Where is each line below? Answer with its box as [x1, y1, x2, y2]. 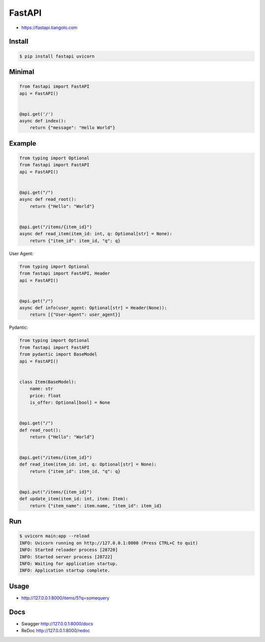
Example [9, 139, 36, 148]
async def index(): [19, 118, 66, 124]
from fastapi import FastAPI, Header [19, 271, 110, 276]
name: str [29, 386, 53, 392]
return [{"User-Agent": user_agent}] [29, 312, 121, 317]
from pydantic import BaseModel [19, 352, 98, 357]
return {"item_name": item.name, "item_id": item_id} [29, 503, 162, 509]
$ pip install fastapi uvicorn [19, 53, 95, 59]
